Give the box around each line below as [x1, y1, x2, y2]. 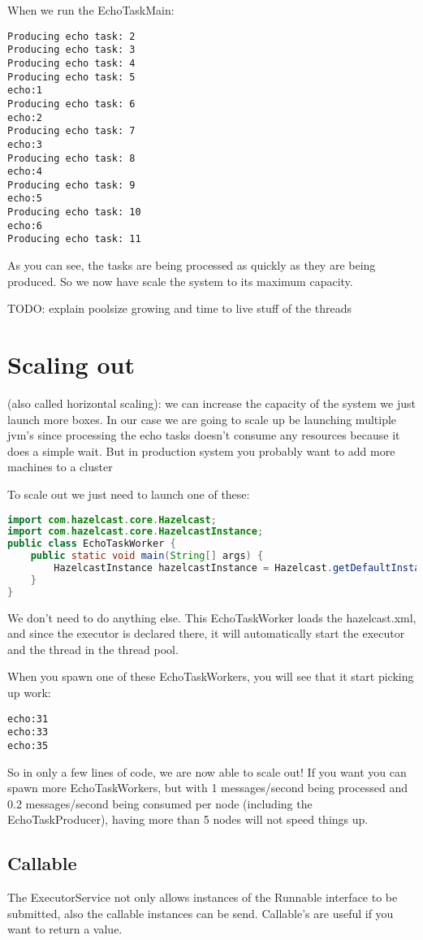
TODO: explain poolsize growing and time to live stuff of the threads [7, 300, 352, 317]
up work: [7, 684, 51, 701]
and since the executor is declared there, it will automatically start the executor [7, 625, 405, 642]
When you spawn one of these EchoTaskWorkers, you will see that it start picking [7, 668, 414, 685]
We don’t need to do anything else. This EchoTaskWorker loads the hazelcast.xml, [7, 609, 417, 626]
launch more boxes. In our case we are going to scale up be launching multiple [7, 410, 397, 427]
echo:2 [7, 111, 42, 123]
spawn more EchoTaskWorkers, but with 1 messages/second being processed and [7, 779, 408, 796]
